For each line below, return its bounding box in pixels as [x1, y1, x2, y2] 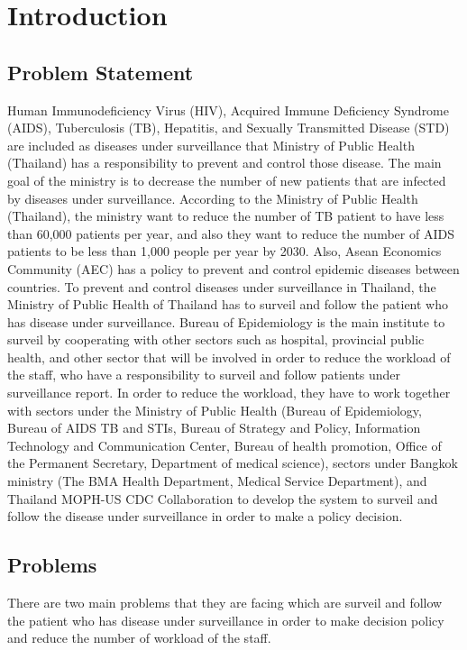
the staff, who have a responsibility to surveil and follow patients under [7, 365, 401, 384]
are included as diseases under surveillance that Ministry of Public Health [7, 135, 415, 154]
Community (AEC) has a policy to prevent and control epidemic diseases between [7, 259, 460, 278]
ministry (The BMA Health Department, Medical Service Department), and [7, 471, 427, 490]
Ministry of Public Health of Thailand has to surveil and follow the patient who [7, 295, 449, 314]
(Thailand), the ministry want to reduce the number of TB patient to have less [7, 206, 444, 225]
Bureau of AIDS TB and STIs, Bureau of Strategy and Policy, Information [7, 418, 421, 437]
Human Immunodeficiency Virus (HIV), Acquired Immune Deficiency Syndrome [7, 100, 449, 119]
